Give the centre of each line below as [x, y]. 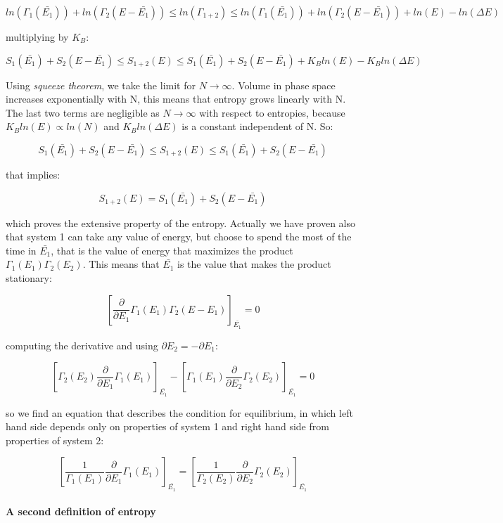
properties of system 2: [55, 440]
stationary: [29, 277]
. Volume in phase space [284, 85]
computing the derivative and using [82, 345]
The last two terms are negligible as [83, 112]
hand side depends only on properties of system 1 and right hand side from [167, 426]
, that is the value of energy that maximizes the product [172, 250]
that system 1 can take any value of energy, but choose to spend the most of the [179, 237]
